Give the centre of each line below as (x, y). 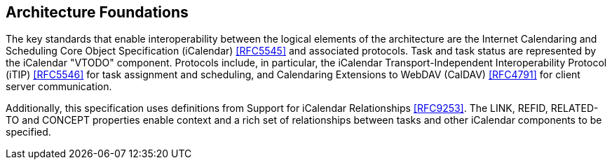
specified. (28, 132)
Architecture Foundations (97, 12)
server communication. (59, 87)
